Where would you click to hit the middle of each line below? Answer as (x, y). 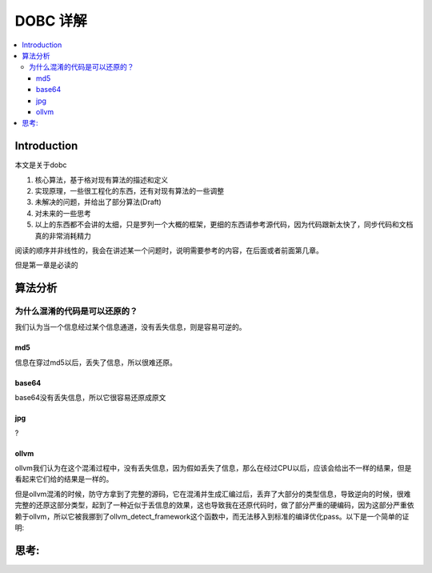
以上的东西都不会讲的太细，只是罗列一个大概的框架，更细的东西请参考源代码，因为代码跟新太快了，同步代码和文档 (224, 225)
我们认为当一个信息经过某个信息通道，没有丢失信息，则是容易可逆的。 (130, 327)
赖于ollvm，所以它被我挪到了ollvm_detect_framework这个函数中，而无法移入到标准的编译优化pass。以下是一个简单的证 (212, 516)
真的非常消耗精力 (63, 235)
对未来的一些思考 (63, 213)
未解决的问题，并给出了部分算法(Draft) (98, 202)
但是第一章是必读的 (46, 265)
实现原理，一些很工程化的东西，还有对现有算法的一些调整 (129, 190)
